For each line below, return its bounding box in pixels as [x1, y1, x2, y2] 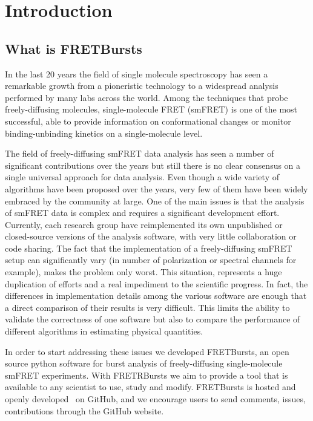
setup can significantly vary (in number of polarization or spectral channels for [5, 253, 297, 266]
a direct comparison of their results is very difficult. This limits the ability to [5, 301, 290, 313]
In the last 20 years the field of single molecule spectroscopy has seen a [5, 67, 268, 80]
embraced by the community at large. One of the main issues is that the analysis [5, 194, 305, 207]
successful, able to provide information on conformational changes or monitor [5, 114, 291, 127]
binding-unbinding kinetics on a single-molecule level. [5, 126, 203, 139]
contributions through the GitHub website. [5, 404, 164, 417]
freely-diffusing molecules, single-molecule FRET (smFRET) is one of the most [5, 103, 298, 116]
